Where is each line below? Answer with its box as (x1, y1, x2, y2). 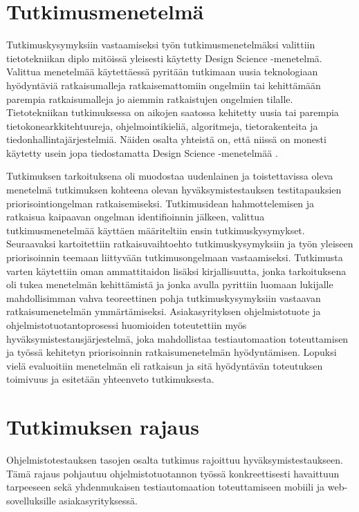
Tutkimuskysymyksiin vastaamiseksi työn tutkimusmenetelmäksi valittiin (6, 37, 315, 52)
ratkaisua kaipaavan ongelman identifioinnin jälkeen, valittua (6, 209, 265, 224)
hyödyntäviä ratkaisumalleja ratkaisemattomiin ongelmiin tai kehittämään (6, 77, 321, 92)
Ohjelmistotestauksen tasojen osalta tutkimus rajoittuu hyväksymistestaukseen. (6, 453, 343, 467)
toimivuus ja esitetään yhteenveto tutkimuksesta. (6, 372, 214, 386)
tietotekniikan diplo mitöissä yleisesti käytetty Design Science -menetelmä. (6, 50, 322, 65)
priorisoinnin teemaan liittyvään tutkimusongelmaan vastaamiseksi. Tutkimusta (6, 250, 343, 265)
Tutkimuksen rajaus (6, 413, 199, 441)
